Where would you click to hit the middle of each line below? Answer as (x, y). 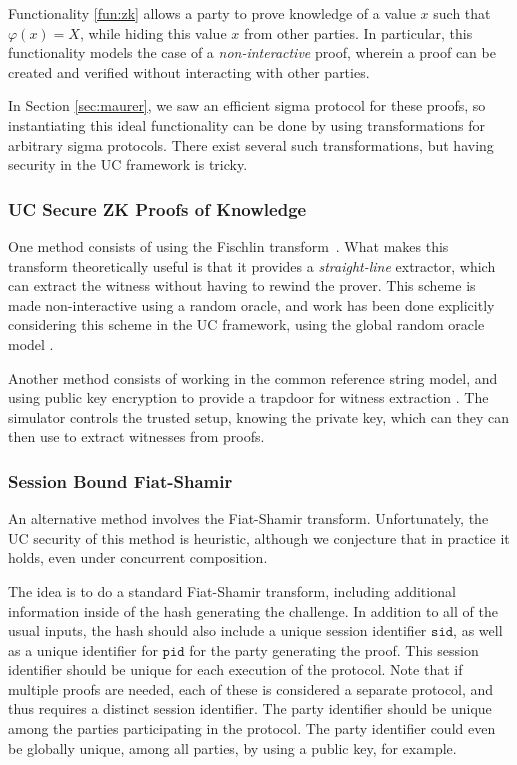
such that (462, 13)
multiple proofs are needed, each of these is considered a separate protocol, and (251, 688)
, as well (478, 630)
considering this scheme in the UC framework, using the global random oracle (246, 324)
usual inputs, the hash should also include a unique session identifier (217, 630)
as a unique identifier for (83, 649)
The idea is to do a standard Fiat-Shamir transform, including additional (232, 590)
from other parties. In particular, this (358, 32)
